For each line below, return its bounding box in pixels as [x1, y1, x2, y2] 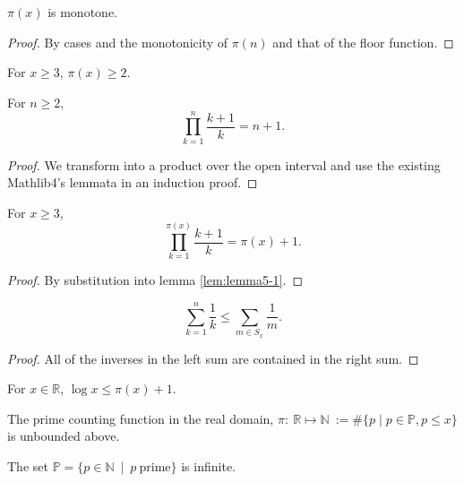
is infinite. [181, 456, 236, 475]
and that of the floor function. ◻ [272, 32, 454, 51]
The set [7, 456, 48, 475]
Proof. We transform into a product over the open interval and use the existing [7, 155, 441, 174]
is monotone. [47, 3, 117, 21]
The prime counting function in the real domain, [7, 409, 274, 427]
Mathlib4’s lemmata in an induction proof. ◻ [7, 173, 258, 192]
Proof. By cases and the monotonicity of [7, 32, 228, 51]
